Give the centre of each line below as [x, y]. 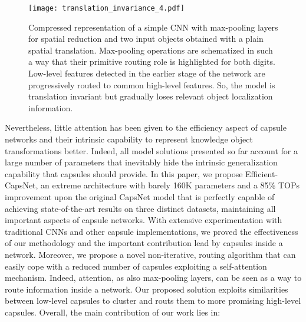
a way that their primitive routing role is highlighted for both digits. [152, 62]
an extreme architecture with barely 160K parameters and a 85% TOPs [170, 185]
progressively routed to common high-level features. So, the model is [152, 84]
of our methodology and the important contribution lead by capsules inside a [144, 243]
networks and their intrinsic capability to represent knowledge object [129, 139]
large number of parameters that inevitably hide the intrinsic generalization [141, 162]
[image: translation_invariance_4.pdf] [106, 8]
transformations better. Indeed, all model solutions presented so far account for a [151, 150]
